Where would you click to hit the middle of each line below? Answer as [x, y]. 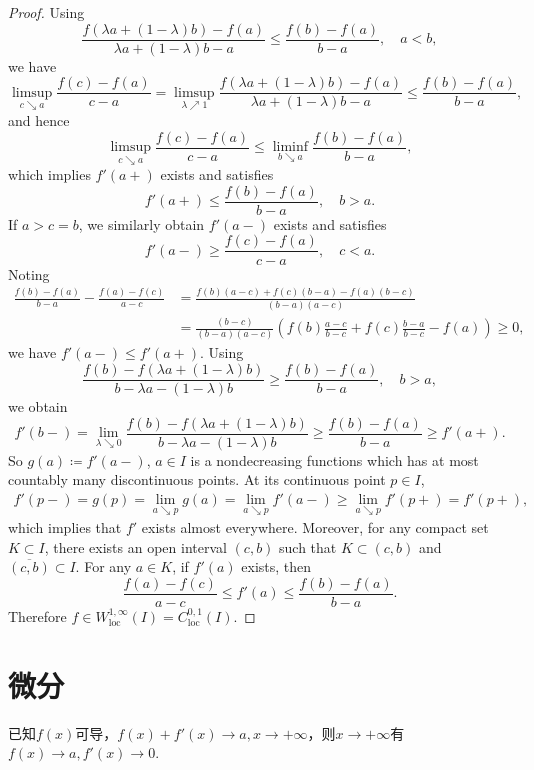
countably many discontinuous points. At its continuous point [197, 479]
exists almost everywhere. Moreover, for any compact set [315, 527]
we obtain [38, 406]
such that [308, 546]
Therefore [37, 616]
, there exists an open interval [135, 546]
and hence [39, 119]
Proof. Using [46, 12]
